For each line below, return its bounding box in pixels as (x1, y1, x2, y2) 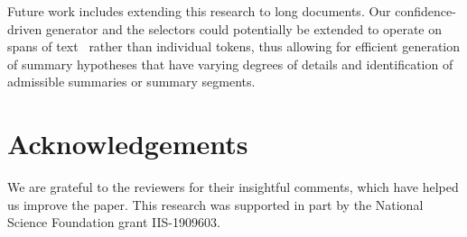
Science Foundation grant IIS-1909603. (7, 213, 220, 232)
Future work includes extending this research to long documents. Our (7, 2, 391, 20)
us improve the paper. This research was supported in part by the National (7, 195, 424, 214)
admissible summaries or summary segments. (7, 72, 256, 91)
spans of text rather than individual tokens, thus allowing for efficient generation (7, 37, 461, 56)
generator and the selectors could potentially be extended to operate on (45, 19, 443, 38)
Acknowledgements (7, 125, 248, 162)
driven (7, 19, 42, 38)
